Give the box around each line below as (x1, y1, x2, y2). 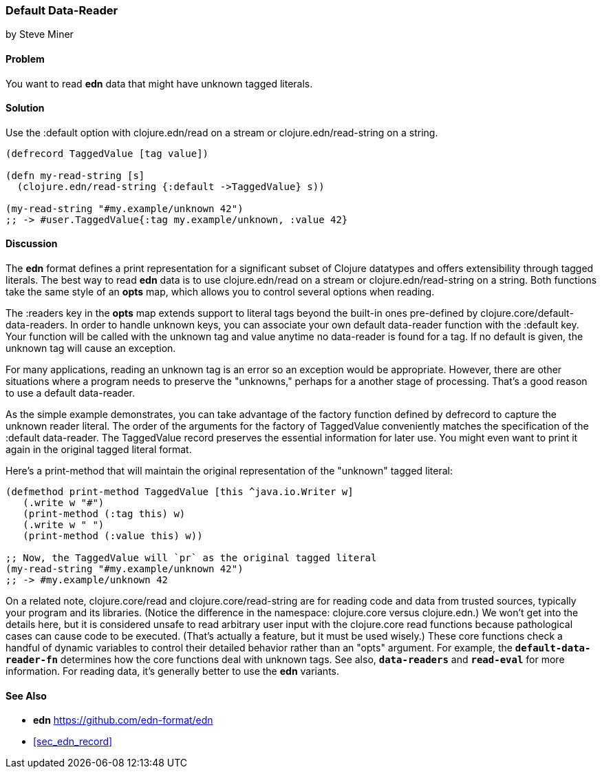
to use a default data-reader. (6, 387, 136, 399)
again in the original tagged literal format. (6, 443, 192, 456)
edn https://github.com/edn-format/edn (33, 714, 213, 726)
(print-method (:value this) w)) (23, 530, 203, 542)
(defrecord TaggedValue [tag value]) (6, 147, 209, 159)
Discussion (6, 238, 58, 250)
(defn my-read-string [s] (6, 169, 145, 181)
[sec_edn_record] (33, 735, 113, 748)
